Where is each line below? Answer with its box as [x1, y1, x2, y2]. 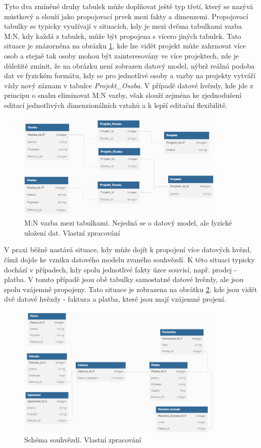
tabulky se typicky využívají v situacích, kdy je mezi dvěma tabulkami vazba [4, 21, 242, 31]
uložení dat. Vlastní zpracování [24, 227, 120, 238]
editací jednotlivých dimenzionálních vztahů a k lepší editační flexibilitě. [4, 99, 228, 110]
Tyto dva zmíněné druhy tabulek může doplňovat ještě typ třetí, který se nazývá [4, 1, 253, 11]
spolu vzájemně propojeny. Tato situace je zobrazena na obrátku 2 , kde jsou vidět [4, 284, 257, 294]
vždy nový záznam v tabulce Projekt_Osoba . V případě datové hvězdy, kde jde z [4, 80, 253, 90]
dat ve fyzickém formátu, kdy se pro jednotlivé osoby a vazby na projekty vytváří [4, 70, 256, 81]
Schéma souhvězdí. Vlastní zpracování [24, 434, 141, 445]
